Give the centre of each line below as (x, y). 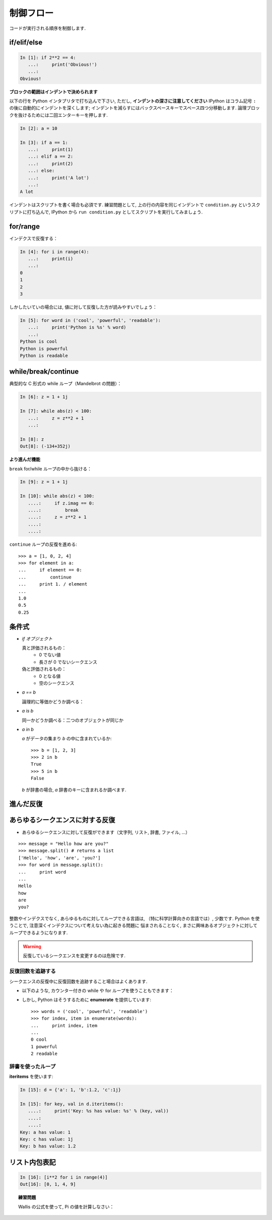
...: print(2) (51, 163)
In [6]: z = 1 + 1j (44, 397)
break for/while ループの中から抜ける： (50, 469)
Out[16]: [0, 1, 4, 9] (48, 1184)
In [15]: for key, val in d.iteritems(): (72, 1104)
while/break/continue (44, 372)
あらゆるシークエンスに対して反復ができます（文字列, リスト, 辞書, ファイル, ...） (106, 832)
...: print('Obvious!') (63, 64)
